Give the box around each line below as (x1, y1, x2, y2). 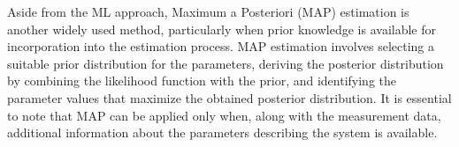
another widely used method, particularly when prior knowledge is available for (7, 19, 436, 38)
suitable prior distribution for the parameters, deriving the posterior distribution (7, 54, 444, 72)
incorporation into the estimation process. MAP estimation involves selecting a (7, 37, 434, 55)
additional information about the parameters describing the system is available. (7, 123, 438, 142)
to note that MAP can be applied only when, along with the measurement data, (7, 106, 441, 124)
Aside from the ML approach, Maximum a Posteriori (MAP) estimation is (7, 3, 409, 20)
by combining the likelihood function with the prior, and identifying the (7, 71, 397, 90)
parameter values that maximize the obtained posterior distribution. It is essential (7, 88, 452, 107)
